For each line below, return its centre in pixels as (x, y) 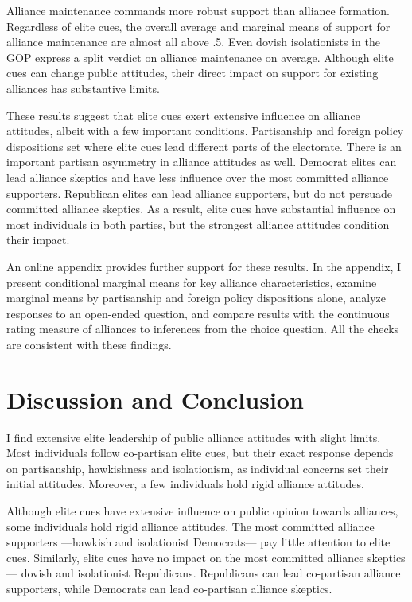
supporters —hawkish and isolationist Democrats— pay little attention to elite (198, 542)
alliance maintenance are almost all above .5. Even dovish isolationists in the (193, 42)
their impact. (38, 240)
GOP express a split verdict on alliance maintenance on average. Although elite (200, 57)
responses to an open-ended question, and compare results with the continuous (198, 313)
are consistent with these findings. (89, 344)
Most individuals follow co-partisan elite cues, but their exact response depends (200, 453)
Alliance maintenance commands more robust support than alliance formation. (198, 10)
